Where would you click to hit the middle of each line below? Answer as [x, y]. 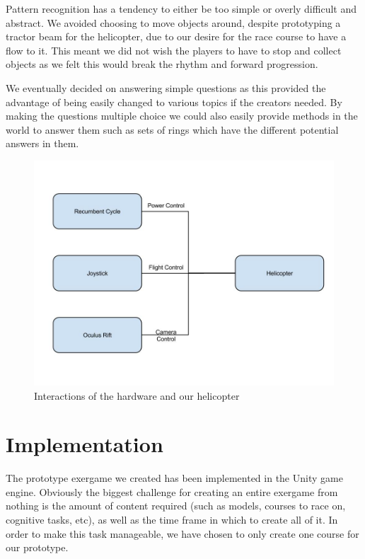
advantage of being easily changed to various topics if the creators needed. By [174, 102]
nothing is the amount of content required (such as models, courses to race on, [176, 506]
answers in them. [42, 143]
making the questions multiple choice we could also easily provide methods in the [182, 116]
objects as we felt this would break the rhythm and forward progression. [162, 64]
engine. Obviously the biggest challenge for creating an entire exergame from [172, 491]
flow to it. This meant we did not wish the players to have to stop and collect [174, 50]
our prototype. [37, 547]
